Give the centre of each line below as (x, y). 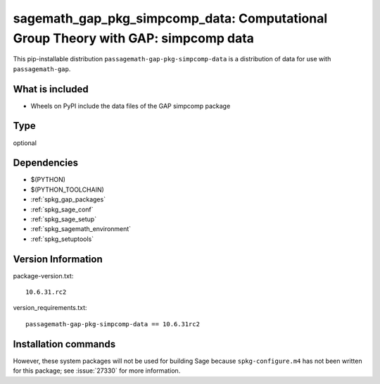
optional (25, 143)
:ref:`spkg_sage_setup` (64, 219)
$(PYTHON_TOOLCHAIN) (68, 190)
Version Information (58, 259)
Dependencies (46, 163)
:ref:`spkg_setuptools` (62, 239)
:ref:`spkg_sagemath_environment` (81, 229)
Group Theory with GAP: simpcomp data (134, 38)
